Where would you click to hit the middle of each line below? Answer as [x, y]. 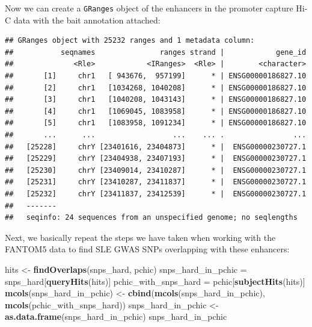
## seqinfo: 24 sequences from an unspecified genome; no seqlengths [151, 218]
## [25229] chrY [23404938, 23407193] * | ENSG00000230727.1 [156, 159]
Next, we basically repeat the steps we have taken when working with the [140, 237]
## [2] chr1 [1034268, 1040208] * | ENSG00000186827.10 [156, 88]
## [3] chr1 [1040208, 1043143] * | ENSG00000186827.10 [156, 100]
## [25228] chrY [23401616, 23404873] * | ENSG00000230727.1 [156, 147]
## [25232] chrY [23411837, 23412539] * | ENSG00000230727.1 [156, 194]
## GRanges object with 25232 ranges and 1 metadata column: [130, 41]
